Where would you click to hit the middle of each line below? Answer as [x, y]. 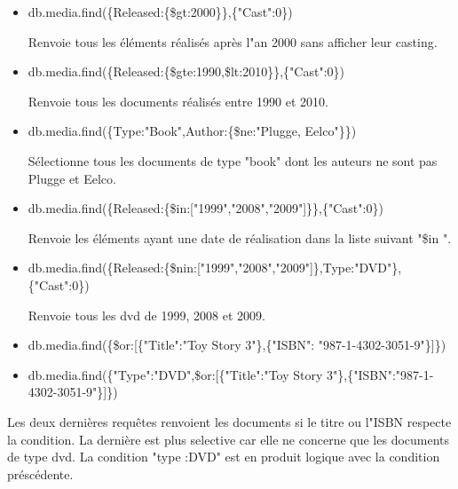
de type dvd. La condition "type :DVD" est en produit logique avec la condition [224, 457]
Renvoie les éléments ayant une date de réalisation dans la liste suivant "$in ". [240, 237]
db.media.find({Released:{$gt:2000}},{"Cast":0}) [160, 12]
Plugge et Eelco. [72, 178]
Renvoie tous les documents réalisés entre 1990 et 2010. [178, 101]
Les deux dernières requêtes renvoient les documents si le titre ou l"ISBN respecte [229, 421]
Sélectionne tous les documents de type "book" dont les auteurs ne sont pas [233, 160]
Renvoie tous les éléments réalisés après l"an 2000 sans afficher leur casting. [233, 41]
